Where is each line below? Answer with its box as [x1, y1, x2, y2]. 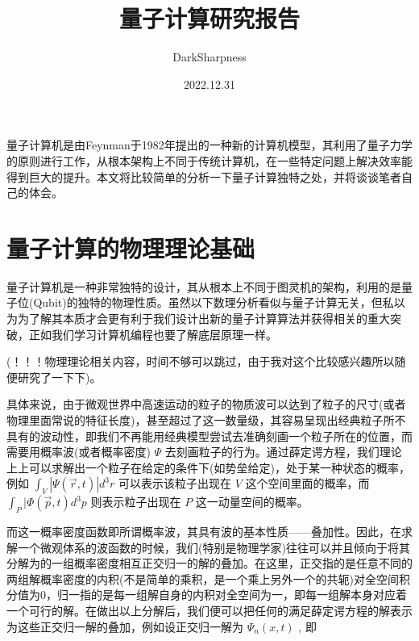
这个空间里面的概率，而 [245, 475, 370, 492]
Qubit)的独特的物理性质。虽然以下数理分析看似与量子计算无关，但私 [33, 294, 394, 311]
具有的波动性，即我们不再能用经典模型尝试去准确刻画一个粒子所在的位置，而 [6, 427, 413, 444]
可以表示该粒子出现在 [118, 475, 232, 492]
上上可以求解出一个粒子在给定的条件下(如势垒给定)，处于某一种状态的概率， [6, 459, 410, 476]
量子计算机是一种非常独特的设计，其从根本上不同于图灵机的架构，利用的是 [6, 278, 401, 295]
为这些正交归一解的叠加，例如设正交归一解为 [6, 618, 243, 635]
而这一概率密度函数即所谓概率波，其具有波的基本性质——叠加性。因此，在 [6, 522, 401, 539]
